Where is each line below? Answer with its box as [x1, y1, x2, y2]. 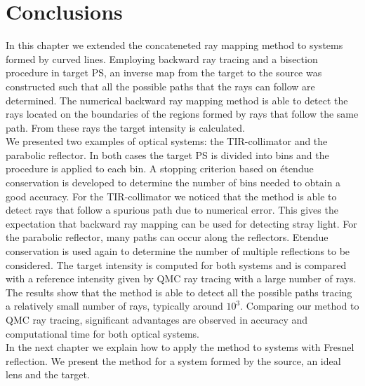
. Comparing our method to [240, 298, 359, 313]
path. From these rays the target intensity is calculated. [6, 120, 245, 135]
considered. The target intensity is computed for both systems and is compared [6, 257, 347, 272]
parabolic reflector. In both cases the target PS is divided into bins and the [6, 147, 329, 162]
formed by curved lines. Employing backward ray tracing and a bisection [6, 51, 318, 66]
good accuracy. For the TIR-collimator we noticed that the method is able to [6, 188, 337, 203]
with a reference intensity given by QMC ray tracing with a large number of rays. [6, 271, 357, 286]
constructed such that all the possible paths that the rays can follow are [6, 78, 315, 93]
